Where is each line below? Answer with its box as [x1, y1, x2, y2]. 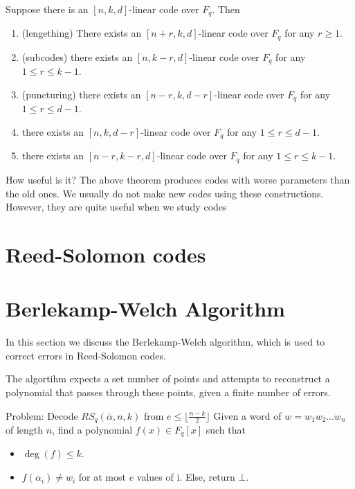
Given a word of [213, 408, 282, 423]
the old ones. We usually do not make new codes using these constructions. [6, 186, 324, 200]
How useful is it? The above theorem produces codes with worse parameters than [6, 172, 350, 186]
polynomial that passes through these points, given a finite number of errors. [6, 384, 331, 399]
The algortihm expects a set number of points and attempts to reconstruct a [6, 371, 330, 386]
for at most [78, 470, 126, 484]
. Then [212, 2, 240, 16]
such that [206, 423, 246, 437]
